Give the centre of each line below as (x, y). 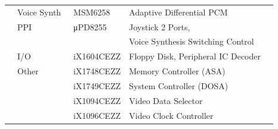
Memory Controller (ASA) (177, 71)
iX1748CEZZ (97, 71)
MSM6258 (92, 12)
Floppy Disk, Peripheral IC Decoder (195, 56)
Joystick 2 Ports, (160, 26)
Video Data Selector (166, 100)
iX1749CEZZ (97, 85)
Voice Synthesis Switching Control (191, 41)
